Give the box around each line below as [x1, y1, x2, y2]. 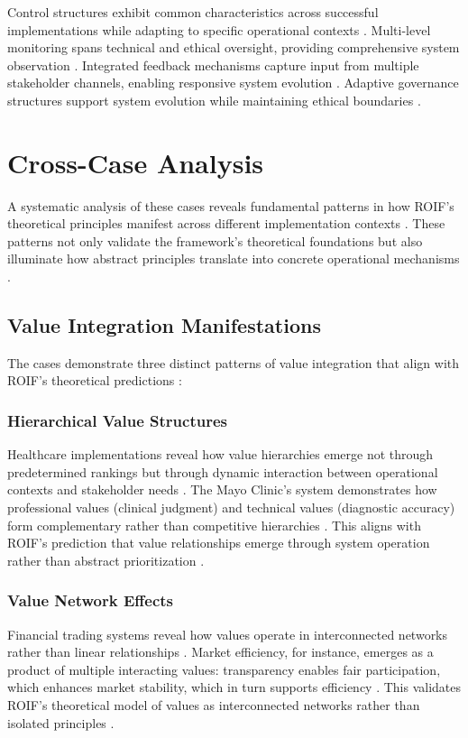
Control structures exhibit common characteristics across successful [7, 3, 379, 21]
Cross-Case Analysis [7, 143, 264, 180]
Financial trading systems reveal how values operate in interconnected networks [7, 624, 448, 643]
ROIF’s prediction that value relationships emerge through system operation [7, 533, 430, 552]
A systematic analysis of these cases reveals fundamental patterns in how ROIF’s [7, 196, 454, 215]
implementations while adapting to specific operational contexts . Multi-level [7, 20, 431, 39]
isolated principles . [7, 713, 115, 732]
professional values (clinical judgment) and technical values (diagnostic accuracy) [7, 498, 455, 517]
